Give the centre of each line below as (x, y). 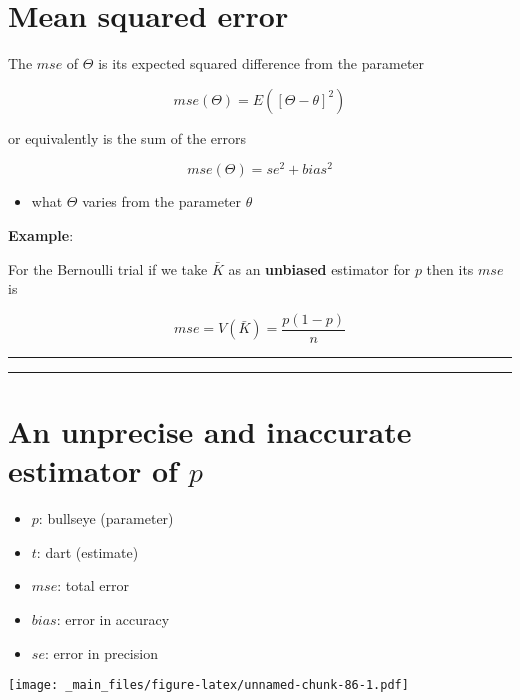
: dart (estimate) (87, 551)
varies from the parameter (162, 201)
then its (450, 268)
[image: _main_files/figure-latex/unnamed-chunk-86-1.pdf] (208, 685)
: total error (93, 585)
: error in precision (101, 652)
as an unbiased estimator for (319, 268)
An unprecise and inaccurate (210, 431)
